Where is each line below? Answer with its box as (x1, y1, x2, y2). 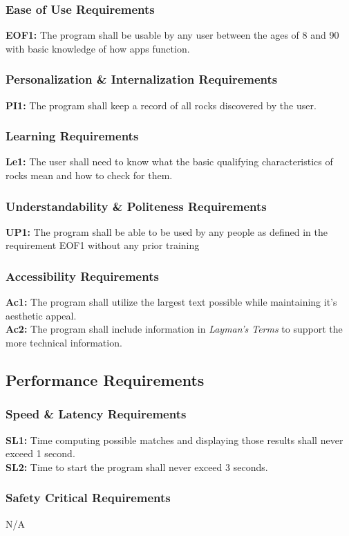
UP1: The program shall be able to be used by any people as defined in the (6, 224, 328, 239)
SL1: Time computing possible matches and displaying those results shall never (6, 432, 343, 447)
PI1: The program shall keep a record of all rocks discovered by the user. (6, 98, 317, 112)
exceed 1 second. (6, 446, 75, 461)
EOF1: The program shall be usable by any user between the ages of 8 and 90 (6, 28, 339, 42)
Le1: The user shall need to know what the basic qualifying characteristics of (6, 154, 333, 169)
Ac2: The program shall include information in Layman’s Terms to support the (6, 322, 343, 336)
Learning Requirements (6, 127, 139, 145)
